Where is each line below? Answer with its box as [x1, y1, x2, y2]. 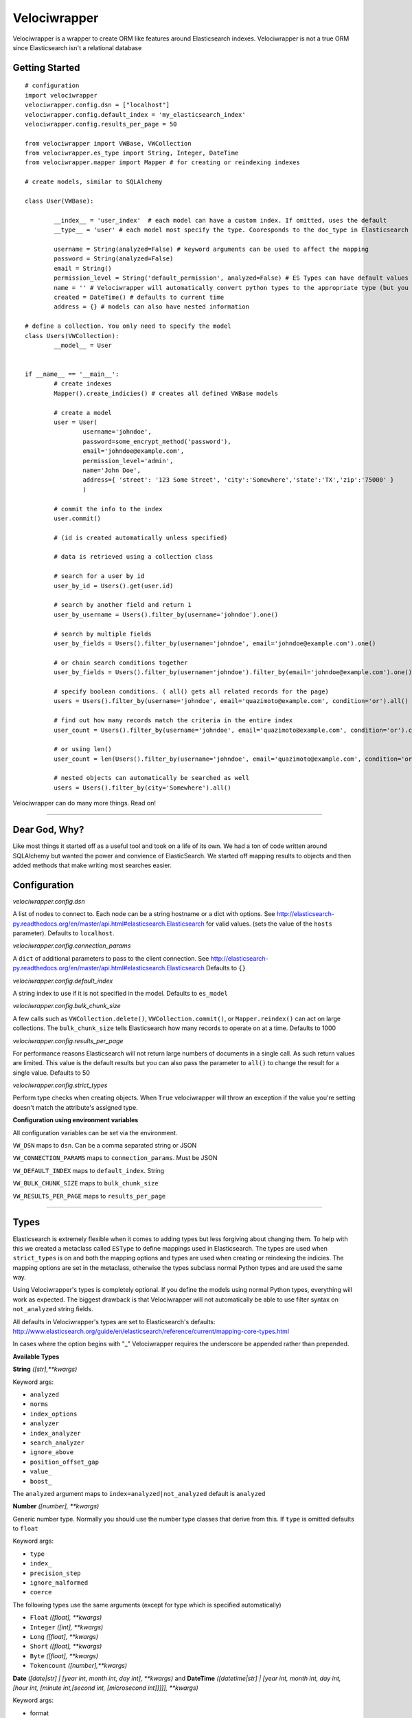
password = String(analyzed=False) [54, 255, 174, 263]
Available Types [12, 1352, 60, 1361]
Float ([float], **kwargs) [30, 1614, 102, 1622]
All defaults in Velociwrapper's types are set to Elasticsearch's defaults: [12, 1317, 216, 1326]
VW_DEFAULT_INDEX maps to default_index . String [12, 1166, 165, 1174]
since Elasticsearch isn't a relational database [12, 43, 142, 52]
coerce [30, 1588, 52, 1596]
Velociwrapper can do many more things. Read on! [12, 799, 156, 807]
